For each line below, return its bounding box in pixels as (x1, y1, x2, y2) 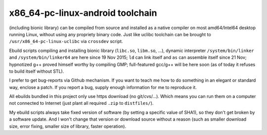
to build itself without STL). (9, 68, 64, 74)
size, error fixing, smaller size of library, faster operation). (9, 123, 127, 129)
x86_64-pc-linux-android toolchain (9, 7, 157, 18)
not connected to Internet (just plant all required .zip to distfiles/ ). (9, 100, 154, 106)
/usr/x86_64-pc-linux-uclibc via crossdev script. (9, 39, 123, 45)
